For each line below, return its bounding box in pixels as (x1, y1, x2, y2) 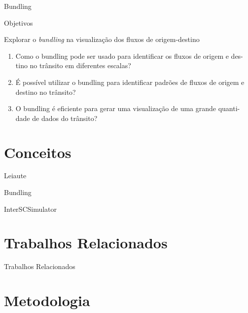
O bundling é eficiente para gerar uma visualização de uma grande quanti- (15, 103, 240, 114)
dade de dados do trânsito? (15, 113, 98, 123)
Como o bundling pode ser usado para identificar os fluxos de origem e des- (15, 50, 243, 61)
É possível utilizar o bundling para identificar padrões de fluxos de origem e (15, 77, 245, 87)
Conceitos (4, 142, 71, 162)
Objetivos (4, 17, 33, 28)
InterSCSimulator (4, 203, 57, 214)
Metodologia (4, 290, 90, 311)
